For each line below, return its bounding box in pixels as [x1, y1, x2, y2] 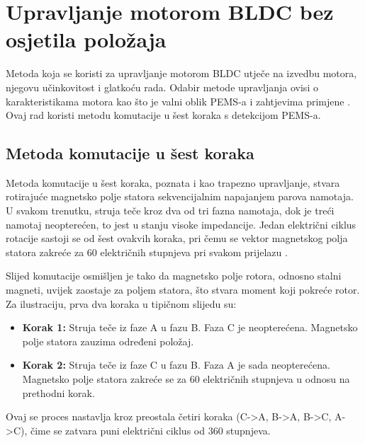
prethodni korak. [22, 385, 95, 400]
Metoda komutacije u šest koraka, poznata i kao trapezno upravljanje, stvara [6, 175, 340, 190]
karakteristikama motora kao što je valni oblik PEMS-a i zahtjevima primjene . [6, 93, 351, 108]
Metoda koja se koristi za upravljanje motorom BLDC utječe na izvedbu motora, [6, 66, 357, 81]
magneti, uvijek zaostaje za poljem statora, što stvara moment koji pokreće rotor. [6, 282, 360, 297]
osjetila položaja [6, 25, 167, 54]
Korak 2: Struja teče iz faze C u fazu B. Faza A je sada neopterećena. [22, 357, 330, 372]
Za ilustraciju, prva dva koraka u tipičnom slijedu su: [6, 296, 237, 311]
